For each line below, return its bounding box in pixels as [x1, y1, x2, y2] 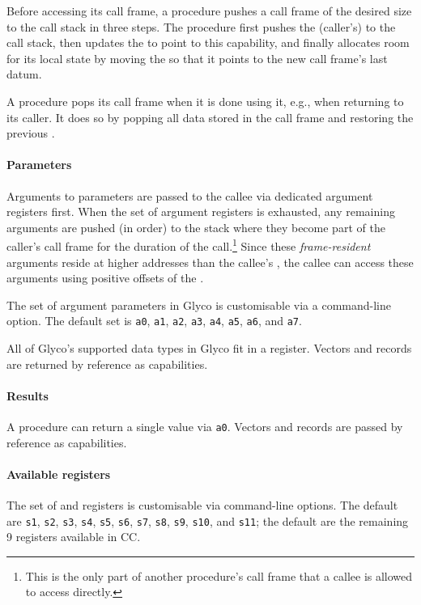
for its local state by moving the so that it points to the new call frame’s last [6, 49, 388, 66]
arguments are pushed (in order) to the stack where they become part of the [6, 218, 385, 235]
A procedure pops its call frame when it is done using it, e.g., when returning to [6, 92, 404, 109]
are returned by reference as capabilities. [6, 355, 208, 372]
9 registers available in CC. [6, 528, 141, 545]
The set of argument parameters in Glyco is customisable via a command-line [6, 296, 391, 313]
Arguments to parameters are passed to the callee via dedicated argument [6, 187, 373, 204]
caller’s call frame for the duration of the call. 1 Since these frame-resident [6, 235, 371, 254]
